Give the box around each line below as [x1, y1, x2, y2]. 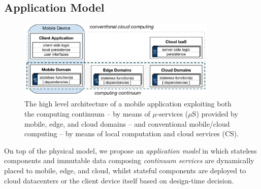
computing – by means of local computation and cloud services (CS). [24, 128, 239, 139]
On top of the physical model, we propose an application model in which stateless [4, 145, 257, 156]
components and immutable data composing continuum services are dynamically [4, 155, 254, 166]
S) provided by [192, 108, 238, 119]
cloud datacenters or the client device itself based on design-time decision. [4, 175, 234, 185]
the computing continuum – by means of [24, 108, 150, 119]
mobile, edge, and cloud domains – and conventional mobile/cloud [24, 118, 230, 129]
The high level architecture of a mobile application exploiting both [24, 98, 232, 109]
